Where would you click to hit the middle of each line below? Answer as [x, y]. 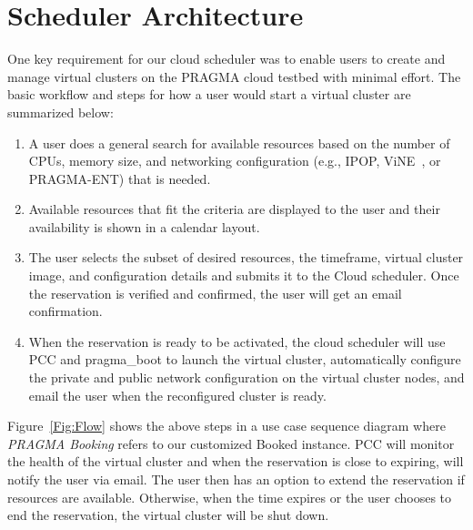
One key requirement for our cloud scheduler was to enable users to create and [226, 59]
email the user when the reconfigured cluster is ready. [177, 395]
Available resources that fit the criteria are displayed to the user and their [234, 209]
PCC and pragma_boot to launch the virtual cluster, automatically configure [245, 359]
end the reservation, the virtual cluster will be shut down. [168, 515]
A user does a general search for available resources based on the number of [239, 143]
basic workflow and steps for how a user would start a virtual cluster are [209, 94]
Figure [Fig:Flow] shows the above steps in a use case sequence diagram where [226, 426]
